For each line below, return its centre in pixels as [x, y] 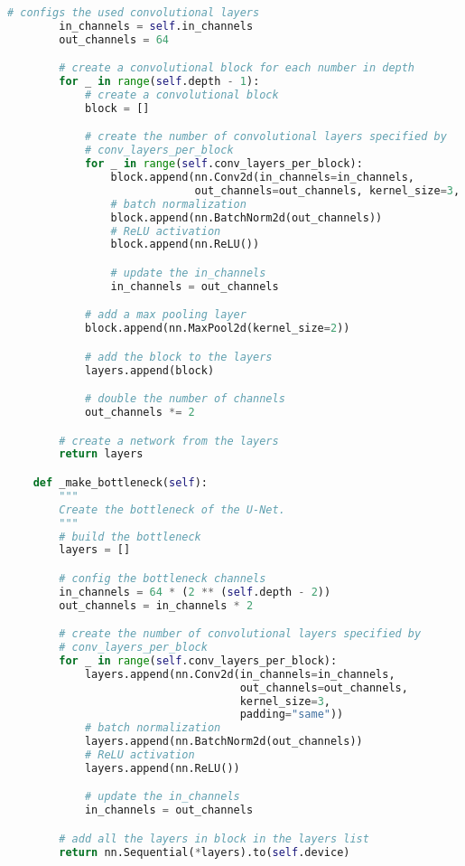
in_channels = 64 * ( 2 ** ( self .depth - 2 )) [195, 592]
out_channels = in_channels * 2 [156, 605]
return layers [101, 454]
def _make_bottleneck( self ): [120, 483]
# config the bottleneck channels [163, 578]
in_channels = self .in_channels [156, 26]
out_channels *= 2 [139, 413]
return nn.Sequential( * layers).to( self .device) [205, 852]
